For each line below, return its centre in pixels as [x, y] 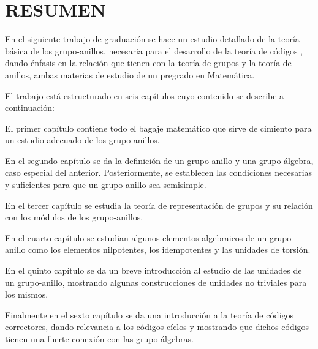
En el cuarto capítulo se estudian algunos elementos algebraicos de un [136, 237]
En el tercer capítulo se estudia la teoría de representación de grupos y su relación [159, 205]
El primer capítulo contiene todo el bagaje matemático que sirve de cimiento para [158, 128]
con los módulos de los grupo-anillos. [74, 217]
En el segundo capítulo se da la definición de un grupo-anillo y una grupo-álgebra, [159, 160]
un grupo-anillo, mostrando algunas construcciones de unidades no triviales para [156, 282]
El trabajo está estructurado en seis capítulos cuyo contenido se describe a [145, 95]
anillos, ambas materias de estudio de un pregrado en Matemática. [130, 74]
